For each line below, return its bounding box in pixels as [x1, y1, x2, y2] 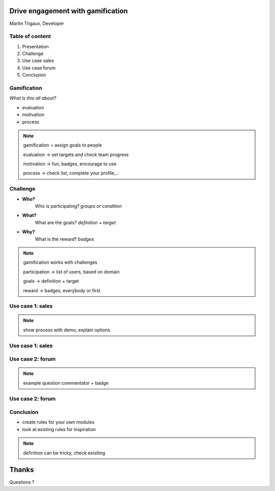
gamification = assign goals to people [23, 142, 102, 148]
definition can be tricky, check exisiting [23, 450, 105, 456]
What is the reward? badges [35, 236, 94, 242]
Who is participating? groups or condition [35, 203, 122, 209]
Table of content [9, 33, 51, 40]
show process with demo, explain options [23, 327, 111, 333]
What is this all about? [9, 95, 57, 101]
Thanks [9, 466, 34, 474]
